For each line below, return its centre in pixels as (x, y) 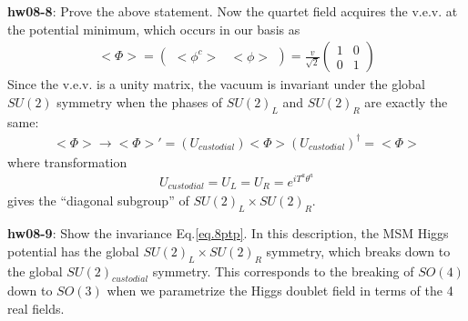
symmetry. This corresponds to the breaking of (283, 271)
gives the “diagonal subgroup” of (98, 201)
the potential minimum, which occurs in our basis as (154, 29)
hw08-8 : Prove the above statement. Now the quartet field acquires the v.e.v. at (233, 11)
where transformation (67, 161)
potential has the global (73, 251)
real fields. (36, 309)
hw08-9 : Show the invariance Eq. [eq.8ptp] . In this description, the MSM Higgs (228, 233)
